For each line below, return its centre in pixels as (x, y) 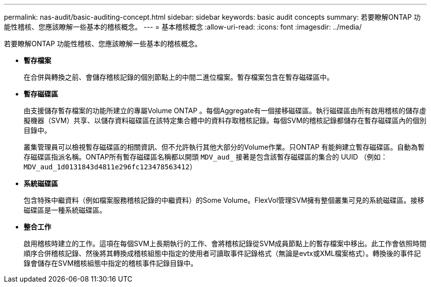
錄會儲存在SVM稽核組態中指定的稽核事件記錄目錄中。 (111, 263)
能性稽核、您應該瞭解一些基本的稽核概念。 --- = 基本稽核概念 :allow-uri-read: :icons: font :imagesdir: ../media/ (183, 27)
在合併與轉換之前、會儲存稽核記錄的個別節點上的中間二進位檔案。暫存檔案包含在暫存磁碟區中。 (179, 77)
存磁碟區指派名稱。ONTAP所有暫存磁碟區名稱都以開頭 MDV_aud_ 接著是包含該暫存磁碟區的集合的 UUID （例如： (206, 157)
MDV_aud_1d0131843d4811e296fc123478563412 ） (110, 167)
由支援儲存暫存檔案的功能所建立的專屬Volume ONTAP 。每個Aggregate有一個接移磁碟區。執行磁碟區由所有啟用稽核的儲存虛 (225, 111)
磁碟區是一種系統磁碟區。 (65, 210)
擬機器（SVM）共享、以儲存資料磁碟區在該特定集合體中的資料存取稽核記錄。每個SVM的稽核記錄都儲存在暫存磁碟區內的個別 (225, 120)
